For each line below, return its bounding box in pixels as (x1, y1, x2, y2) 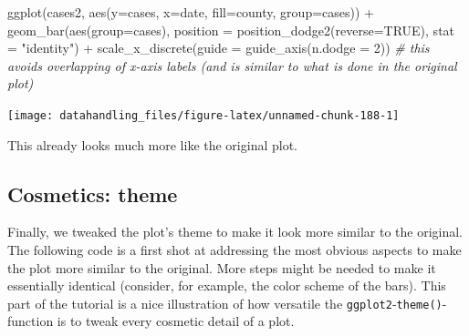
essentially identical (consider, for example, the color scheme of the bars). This (7, 276, 446, 295)
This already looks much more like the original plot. (7, 135, 297, 154)
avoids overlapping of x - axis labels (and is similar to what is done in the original (7, 56, 457, 75)
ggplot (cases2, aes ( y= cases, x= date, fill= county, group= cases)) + (7, 3, 374, 21)
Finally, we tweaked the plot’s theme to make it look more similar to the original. (7, 222, 463, 241)
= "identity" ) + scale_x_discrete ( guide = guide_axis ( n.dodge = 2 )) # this (7, 38, 430, 57)
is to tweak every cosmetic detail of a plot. (57, 311, 295, 331)
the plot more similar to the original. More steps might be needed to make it (7, 258, 436, 277)
